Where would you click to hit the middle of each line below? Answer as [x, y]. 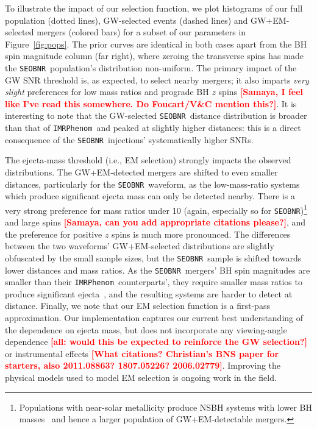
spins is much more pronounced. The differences [201, 234]
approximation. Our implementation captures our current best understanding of [154, 318]
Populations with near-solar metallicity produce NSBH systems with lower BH [166, 407]
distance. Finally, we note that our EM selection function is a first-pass [137, 306]
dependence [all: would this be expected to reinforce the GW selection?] [156, 342]
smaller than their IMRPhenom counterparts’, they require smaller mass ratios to [154, 282]
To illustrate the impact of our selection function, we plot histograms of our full [154, 8]
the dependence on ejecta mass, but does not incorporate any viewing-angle [146, 329]
